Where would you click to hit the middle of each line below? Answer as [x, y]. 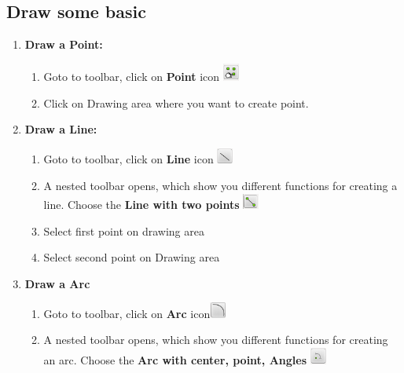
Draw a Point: [64, 44]
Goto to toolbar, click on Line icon [129, 159]
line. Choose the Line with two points [141, 205]
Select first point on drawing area [124, 230]
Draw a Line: [61, 129]
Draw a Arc [57, 283]
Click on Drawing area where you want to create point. [176, 102]
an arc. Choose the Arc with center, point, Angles [175, 359]
